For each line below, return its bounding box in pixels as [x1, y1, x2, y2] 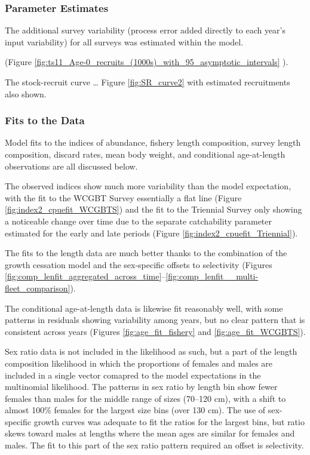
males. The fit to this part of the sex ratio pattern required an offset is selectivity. [5, 439, 304, 451]
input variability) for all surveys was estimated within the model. [5, 35, 244, 48]
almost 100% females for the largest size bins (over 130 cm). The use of [5, 404, 266, 416]
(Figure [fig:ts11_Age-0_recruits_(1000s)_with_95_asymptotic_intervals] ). [5, 56, 288, 68]
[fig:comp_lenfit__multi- [165, 270, 259, 282]
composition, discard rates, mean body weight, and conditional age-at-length [5, 148, 286, 160]
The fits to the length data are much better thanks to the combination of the [5, 247, 287, 259]
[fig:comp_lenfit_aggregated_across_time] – [5, 270, 166, 282]
